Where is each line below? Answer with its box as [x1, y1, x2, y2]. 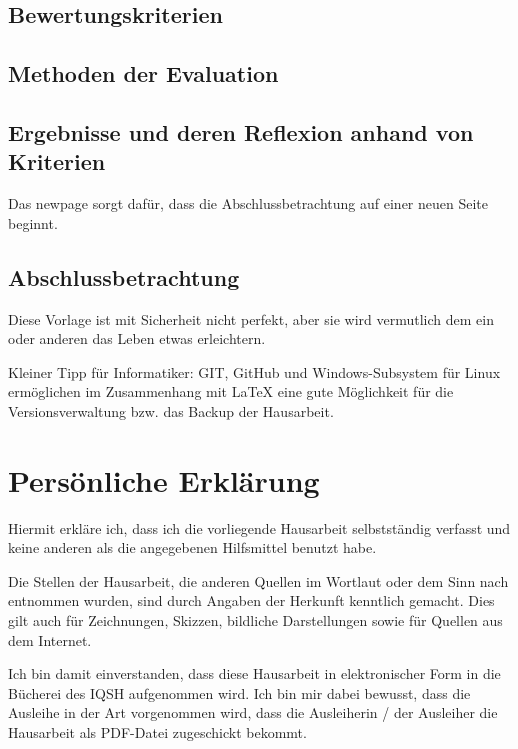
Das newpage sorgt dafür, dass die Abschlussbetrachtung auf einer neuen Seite [8, 193, 489, 214]
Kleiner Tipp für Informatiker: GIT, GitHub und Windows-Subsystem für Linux [8, 361, 501, 382]
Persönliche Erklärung [8, 459, 320, 500]
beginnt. [8, 212, 58, 233]
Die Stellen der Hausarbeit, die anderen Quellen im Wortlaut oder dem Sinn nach [8, 570, 509, 591]
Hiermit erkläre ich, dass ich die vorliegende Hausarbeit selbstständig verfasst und [8, 517, 511, 538]
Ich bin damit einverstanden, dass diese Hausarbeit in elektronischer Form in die [8, 663, 501, 684]
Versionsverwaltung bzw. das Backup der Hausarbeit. [8, 400, 334, 421]
